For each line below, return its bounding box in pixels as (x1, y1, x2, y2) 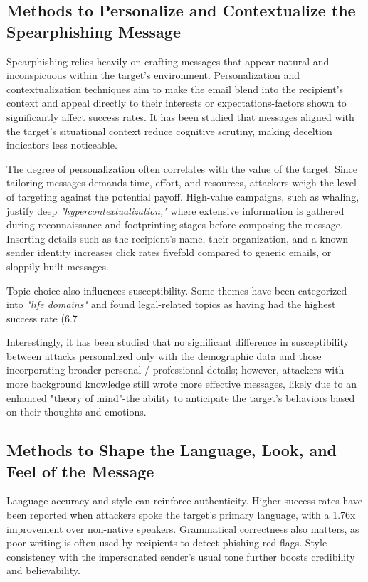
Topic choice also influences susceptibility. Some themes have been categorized (6, 282, 347, 297)
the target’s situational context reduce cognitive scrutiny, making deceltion (6, 123, 332, 138)
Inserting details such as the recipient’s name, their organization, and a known (6, 231, 349, 245)
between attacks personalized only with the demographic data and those (6, 348, 322, 363)
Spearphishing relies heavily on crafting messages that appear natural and (6, 53, 330, 68)
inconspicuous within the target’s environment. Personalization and (6, 68, 300, 83)
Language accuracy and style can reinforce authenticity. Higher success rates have (6, 493, 363, 508)
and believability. (6, 563, 80, 578)
